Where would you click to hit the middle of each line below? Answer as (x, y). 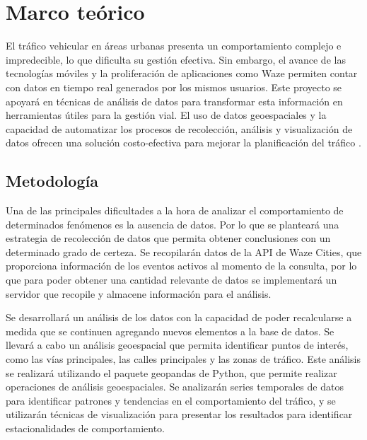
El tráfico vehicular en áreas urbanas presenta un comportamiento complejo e (174, 46)
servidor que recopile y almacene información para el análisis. (139, 293)
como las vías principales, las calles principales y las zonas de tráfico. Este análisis (183, 359)
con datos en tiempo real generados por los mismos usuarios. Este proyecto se (174, 87)
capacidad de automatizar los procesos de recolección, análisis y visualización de (179, 128)
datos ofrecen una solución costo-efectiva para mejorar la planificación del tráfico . (183, 143)
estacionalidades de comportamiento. (85, 428)
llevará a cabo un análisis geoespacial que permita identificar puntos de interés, (177, 345)
